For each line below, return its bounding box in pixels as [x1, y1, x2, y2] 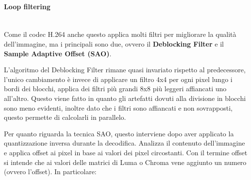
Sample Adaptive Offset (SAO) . [4, 48, 112, 58]
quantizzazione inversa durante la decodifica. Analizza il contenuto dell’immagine [4, 138, 245, 148]
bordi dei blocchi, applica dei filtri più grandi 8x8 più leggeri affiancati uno [4, 83, 227, 94]
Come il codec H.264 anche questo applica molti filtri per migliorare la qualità [4, 29, 236, 39]
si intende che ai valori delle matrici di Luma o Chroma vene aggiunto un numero [4, 157, 247, 167]
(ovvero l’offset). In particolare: [4, 166, 97, 177]
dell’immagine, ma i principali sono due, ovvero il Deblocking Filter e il [4, 38, 224, 49]
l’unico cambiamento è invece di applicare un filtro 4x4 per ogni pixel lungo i [4, 74, 233, 84]
